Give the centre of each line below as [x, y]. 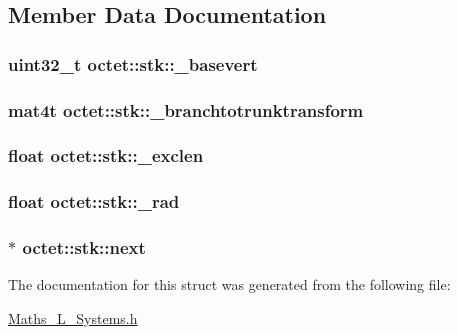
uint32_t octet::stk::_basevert [133, 63]
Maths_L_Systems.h [73, 317]
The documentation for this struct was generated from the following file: [229, 284]
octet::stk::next [84, 247]
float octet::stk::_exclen [106, 155]
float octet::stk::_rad [94, 201]
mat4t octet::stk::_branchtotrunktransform [186, 109]
